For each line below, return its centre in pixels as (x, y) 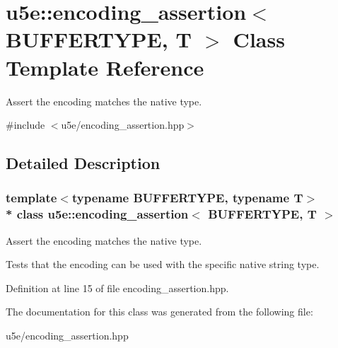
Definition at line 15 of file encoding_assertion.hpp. (117, 288)
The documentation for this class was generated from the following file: (159, 312)
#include (25, 125)
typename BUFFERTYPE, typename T (187, 198)
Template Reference (105, 67)
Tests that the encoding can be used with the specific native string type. (163, 264)
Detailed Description (83, 163)
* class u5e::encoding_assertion (97, 214)
